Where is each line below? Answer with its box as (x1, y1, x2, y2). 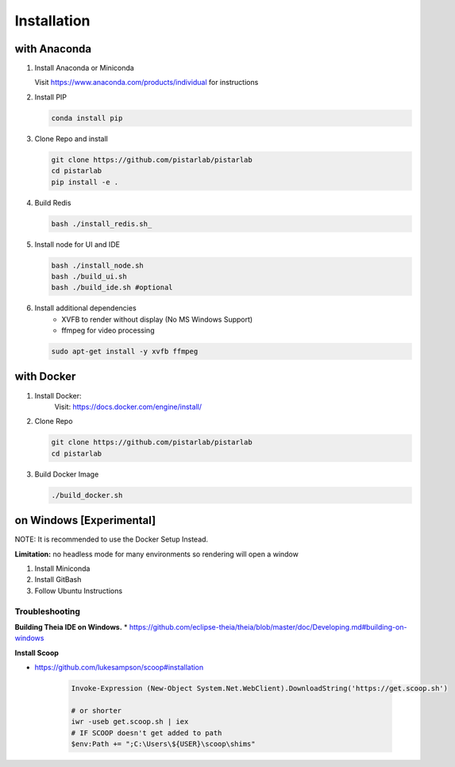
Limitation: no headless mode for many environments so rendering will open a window (14, 549, 299, 559)
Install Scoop (14, 648, 60, 657)
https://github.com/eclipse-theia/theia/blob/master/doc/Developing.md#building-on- (129, 622, 407, 631)
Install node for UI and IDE (34, 239, 121, 249)
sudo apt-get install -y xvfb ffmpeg (51, 347, 199, 357)
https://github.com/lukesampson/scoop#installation (34, 663, 204, 673)
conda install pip (51, 114, 123, 122)
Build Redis (34, 198, 71, 207)
